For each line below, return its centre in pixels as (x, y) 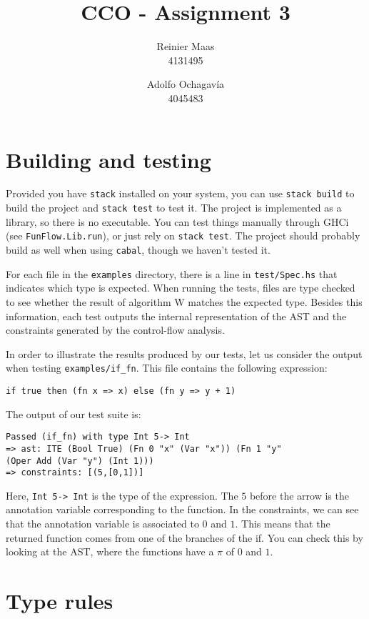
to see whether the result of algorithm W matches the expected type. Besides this (184, 301)
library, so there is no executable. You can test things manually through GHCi (177, 221)
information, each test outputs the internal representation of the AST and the (176, 316)
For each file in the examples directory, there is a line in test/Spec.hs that (172, 273)
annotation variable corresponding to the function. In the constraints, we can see (182, 509)
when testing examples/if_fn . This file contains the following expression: (167, 368)
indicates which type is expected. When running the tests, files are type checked (181, 288)
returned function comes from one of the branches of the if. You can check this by (184, 537)
